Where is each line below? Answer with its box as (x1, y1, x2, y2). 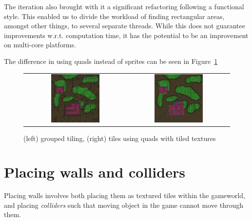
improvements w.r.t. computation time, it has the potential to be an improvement (4, 30, 249, 40)
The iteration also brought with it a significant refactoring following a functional (4, 1, 244, 11)
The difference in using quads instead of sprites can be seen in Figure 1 (4, 56, 218, 66)
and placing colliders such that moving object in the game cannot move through (4, 200, 244, 210)
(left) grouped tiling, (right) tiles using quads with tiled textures (23, 133, 216, 143)
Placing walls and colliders (4, 162, 185, 182)
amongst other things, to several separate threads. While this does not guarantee (4, 20, 245, 31)
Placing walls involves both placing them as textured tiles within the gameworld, (4, 190, 245, 201)
